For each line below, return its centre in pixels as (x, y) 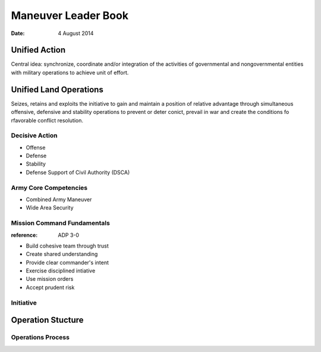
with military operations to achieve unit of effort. (70, 72)
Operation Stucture (47, 320)
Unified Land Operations (57, 89)
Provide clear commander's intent (67, 262)
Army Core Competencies (49, 188)
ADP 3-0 (69, 235)
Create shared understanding (62, 254)
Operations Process (40, 337)
